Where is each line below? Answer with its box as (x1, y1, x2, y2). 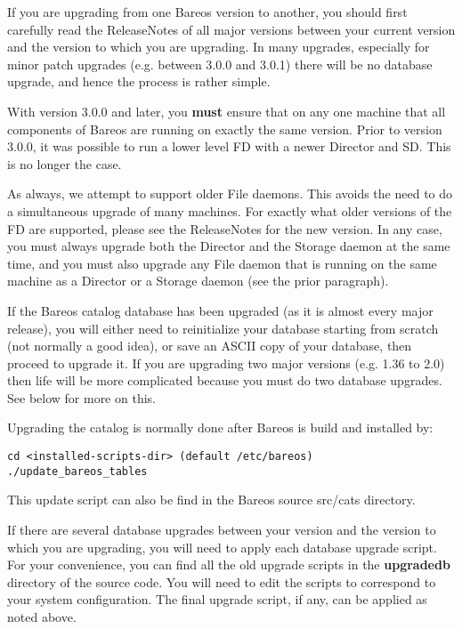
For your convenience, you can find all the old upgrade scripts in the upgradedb (7, 555, 450, 574)
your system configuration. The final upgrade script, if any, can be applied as (7, 590, 427, 609)
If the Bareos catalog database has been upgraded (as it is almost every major (7, 301, 434, 319)
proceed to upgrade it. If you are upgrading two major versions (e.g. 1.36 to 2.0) (7, 353, 445, 372)
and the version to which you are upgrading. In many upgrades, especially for (7, 37, 430, 56)
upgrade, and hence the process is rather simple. (7, 72, 271, 91)
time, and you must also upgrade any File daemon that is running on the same (7, 254, 437, 272)
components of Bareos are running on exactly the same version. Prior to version (7, 119, 442, 138)
